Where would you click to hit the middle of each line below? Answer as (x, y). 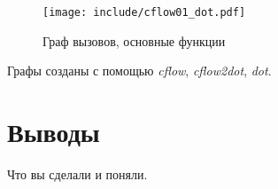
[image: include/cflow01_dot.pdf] (144, 12)
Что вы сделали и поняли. (77, 173)
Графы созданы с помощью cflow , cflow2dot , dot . (139, 71)
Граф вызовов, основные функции (134, 40)
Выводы (54, 132)
